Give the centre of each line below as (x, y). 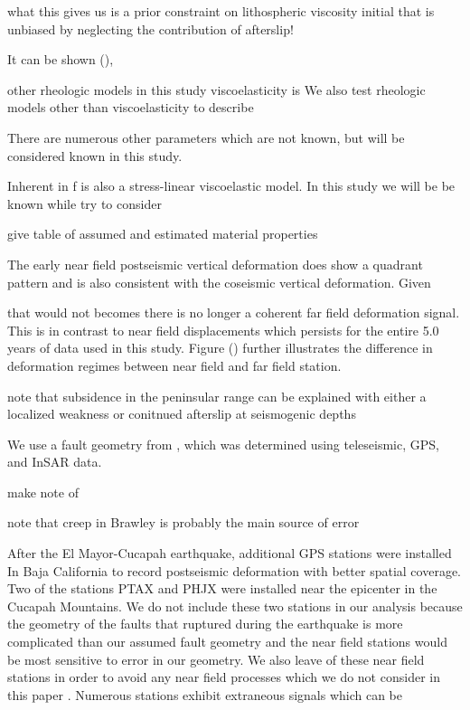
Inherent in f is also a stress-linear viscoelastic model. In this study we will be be (231, 186)
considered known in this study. (95, 155)
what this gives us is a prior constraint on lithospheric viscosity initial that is (221, 11)
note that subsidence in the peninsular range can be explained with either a (217, 396)
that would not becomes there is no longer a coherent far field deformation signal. (234, 312)
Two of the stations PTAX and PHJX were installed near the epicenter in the (222, 588)
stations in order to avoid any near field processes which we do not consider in (224, 677)
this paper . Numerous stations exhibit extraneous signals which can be (205, 694)
